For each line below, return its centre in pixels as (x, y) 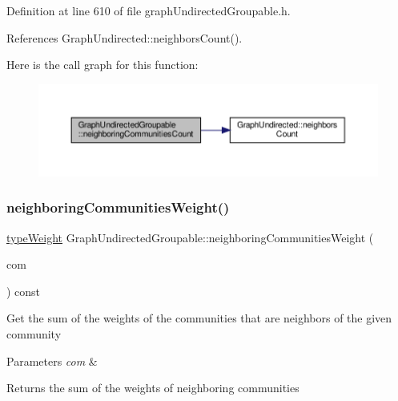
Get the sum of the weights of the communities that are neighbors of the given (199, 318)
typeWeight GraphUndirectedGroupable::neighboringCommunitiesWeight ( (190, 237)
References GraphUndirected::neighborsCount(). (125, 37)
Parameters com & (52, 360)
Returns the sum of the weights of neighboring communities (153, 388)
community (34, 334)
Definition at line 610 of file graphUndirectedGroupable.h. (149, 10)
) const (24, 291)
